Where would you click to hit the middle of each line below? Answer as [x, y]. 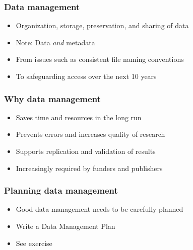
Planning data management [61, 190]
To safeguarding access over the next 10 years [86, 76]
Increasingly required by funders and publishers [89, 168]
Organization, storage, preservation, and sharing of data [102, 25]
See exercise [34, 243]
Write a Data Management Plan [66, 226]
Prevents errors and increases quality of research [90, 134]
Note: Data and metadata [55, 42]
